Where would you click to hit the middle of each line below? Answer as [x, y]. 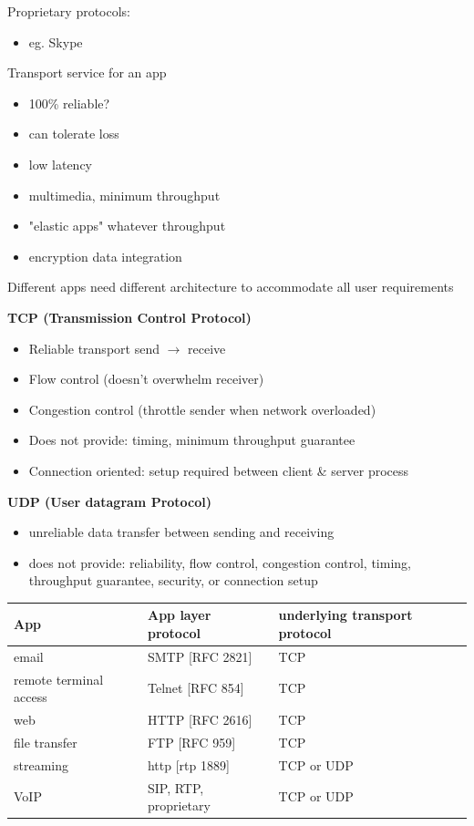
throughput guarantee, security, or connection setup [173, 580]
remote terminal [59, 679]
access [31, 697]
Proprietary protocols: [69, 11]
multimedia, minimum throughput [124, 195]
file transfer [46, 742]
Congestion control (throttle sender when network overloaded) [202, 409]
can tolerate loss [74, 134]
